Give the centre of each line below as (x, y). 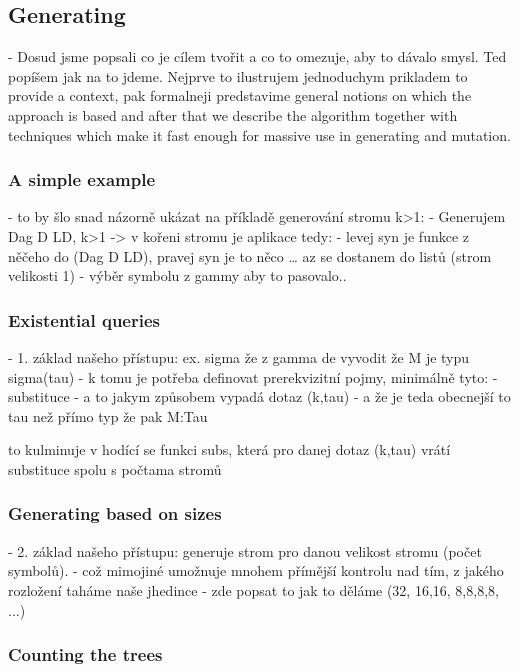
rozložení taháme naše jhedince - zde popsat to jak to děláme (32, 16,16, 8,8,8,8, (253, 589)
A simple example (82, 179)
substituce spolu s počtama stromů (115, 468)
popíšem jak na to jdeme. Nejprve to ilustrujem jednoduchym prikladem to (238, 75)
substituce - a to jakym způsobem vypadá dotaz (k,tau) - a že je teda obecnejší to (259, 396)
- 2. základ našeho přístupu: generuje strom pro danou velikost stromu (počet (245, 550)
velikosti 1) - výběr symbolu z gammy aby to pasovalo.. (177, 275)
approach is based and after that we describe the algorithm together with (233, 114)
